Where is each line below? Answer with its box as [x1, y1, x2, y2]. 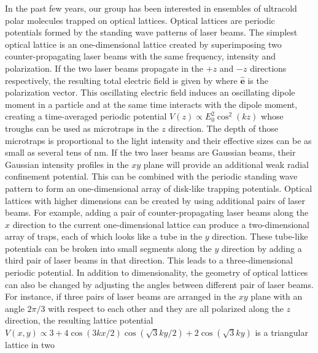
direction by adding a [221, 241, 302, 254]
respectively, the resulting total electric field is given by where [5, 74, 238, 86]
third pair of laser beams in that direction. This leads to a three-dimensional [5, 254, 293, 267]
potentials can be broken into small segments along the [5, 241, 212, 254]
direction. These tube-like [212, 230, 308, 243]
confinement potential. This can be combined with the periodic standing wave [5, 170, 298, 183]
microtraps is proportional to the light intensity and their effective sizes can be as [5, 134, 312, 146]
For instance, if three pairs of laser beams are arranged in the [5, 290, 236, 303]
